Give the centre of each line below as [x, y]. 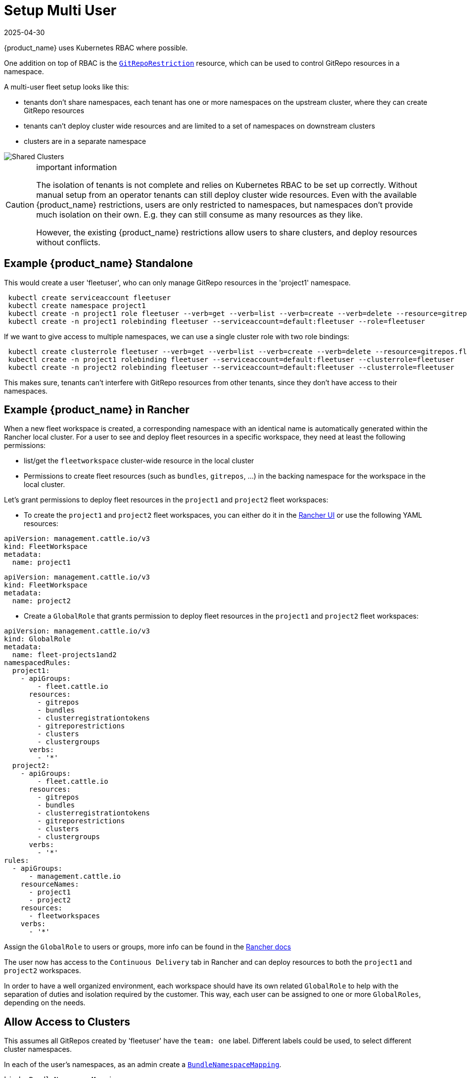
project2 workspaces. [43, 971]
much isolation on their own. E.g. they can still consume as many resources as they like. [200, 214]
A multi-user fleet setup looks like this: [67, 87]
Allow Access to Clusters [67, 1022]
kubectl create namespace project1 [77, 305]
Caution [20, 204]
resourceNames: [50, 884]
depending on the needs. [45, 1003]
